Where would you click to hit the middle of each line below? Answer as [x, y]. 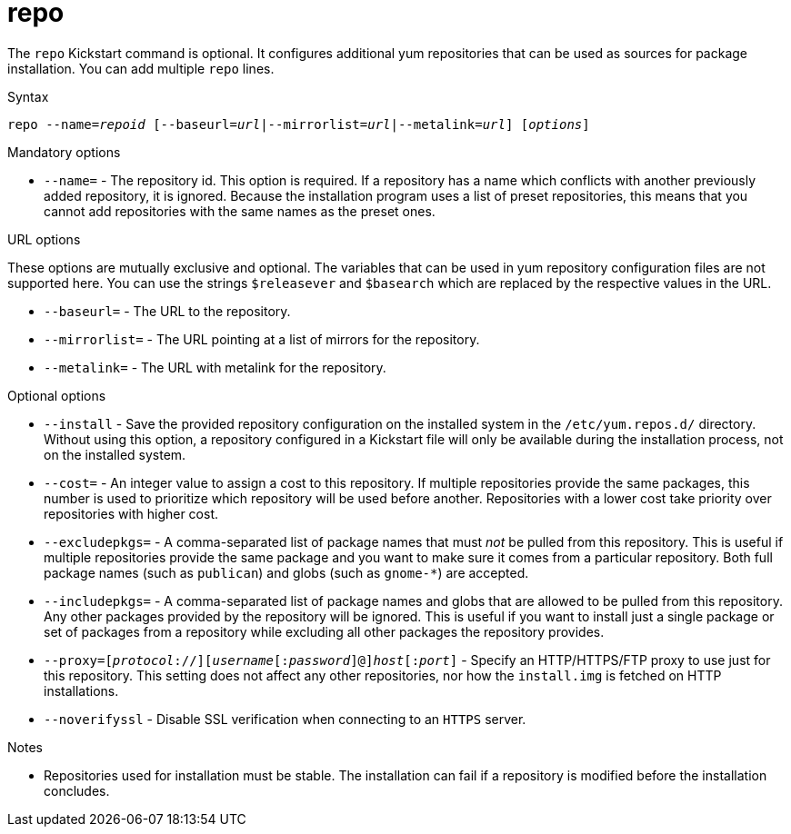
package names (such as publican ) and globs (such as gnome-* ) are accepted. [286, 572]
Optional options [57, 395]
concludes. [77, 790]
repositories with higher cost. [131, 513]
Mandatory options [64, 152]
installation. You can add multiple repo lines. [141, 68]
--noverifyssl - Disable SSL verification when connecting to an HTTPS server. [285, 719]
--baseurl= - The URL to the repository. [167, 311]
